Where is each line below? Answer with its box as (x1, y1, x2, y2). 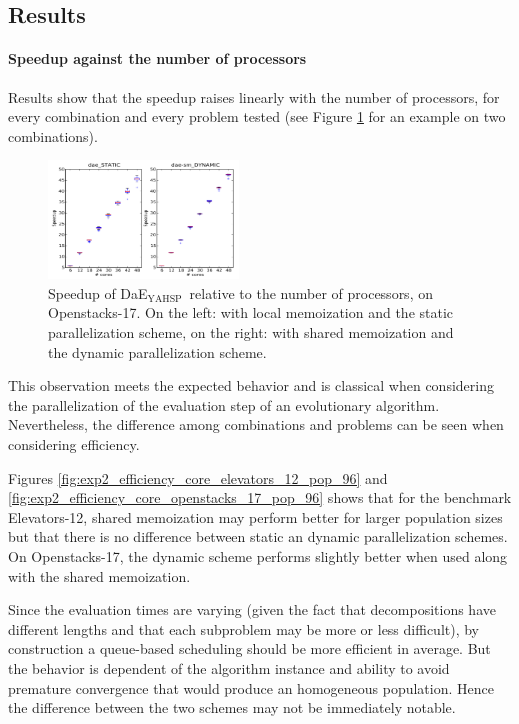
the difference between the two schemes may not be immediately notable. (8, 697, 456, 718)
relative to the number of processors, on (189, 282, 433, 303)
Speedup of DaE (48, 282, 148, 303)
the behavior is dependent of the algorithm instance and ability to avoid (8, 657, 450, 678)
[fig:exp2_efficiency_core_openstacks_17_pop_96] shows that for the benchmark (8, 487, 512, 508)
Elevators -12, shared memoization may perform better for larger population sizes (8, 506, 503, 527)
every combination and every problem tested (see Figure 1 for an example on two (8, 106, 506, 127)
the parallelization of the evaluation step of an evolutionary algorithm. (8, 394, 440, 415)
